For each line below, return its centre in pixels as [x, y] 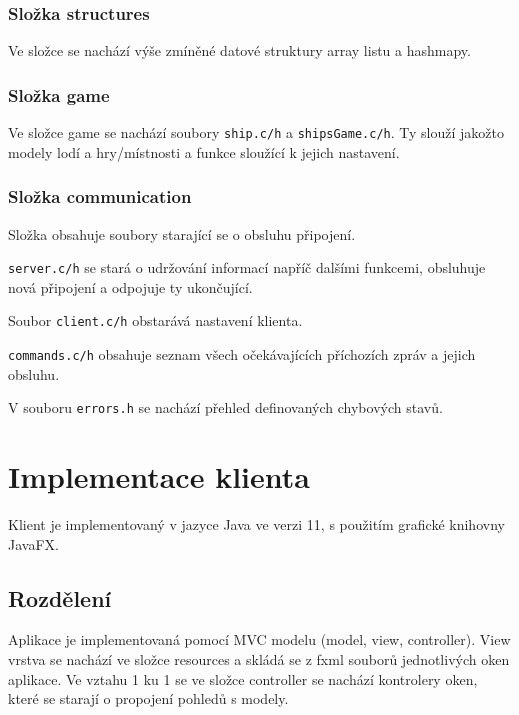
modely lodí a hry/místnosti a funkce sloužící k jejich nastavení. [204, 151]
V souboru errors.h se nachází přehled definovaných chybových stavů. [225, 407]
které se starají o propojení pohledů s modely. [148, 698]
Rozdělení [60, 597]
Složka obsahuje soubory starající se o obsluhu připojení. [182, 233]
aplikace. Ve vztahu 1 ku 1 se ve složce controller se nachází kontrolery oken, [243, 678]
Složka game [59, 94]
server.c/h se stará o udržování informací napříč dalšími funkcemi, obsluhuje [247, 267]
